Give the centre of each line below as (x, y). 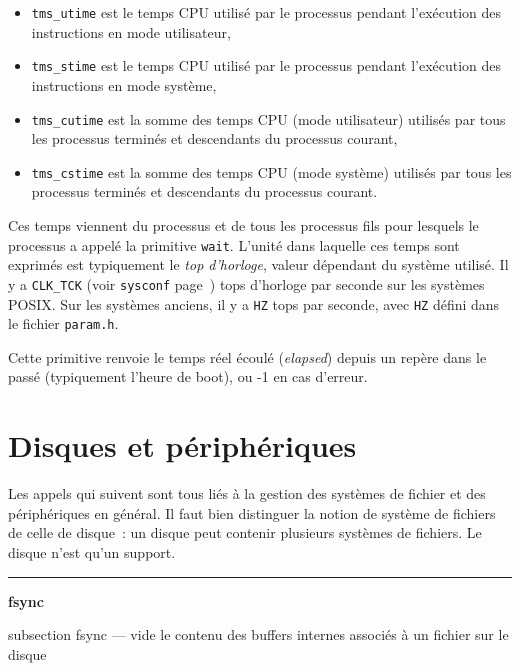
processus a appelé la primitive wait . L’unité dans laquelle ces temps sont (234, 244)
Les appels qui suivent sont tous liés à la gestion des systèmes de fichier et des (247, 493)
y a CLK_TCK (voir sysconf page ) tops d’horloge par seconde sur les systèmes (246, 283)
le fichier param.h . (63, 323)
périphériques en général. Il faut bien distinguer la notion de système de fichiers (252, 512)
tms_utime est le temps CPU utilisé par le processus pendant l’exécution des (266, 12)
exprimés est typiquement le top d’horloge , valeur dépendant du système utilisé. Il (258, 264)
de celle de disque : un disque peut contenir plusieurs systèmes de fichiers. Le (245, 532)
